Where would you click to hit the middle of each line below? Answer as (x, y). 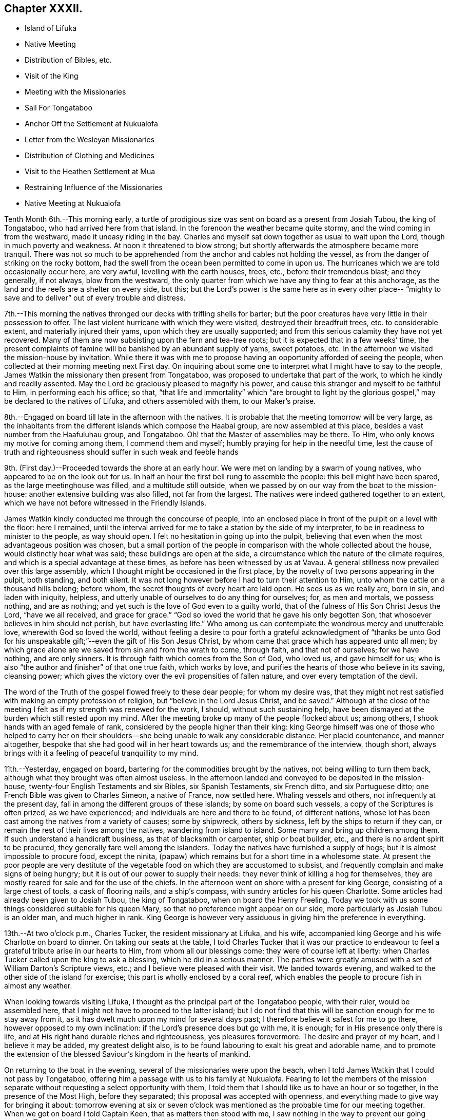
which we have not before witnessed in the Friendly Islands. (105, 503)
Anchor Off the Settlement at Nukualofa (91, 124)
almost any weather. (38, 986)
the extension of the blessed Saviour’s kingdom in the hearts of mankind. (128, 1054)
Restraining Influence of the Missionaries (94, 188)
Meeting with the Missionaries (75, 92)
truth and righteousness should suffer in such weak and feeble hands (121, 452)
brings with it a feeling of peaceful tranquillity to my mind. (101, 753)
